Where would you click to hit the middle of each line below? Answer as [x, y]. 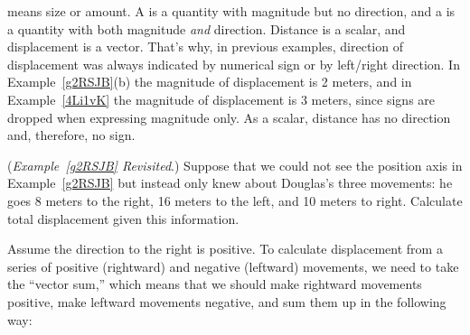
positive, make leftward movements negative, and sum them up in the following [227, 301]
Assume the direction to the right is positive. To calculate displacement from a [225, 249]
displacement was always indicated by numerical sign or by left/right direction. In [234, 64]
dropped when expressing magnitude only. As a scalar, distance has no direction [229, 117]
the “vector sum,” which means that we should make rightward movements [215, 284]
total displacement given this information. [123, 218]
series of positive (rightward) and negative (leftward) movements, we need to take [233, 266]
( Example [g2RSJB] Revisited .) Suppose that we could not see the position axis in [235, 165]
